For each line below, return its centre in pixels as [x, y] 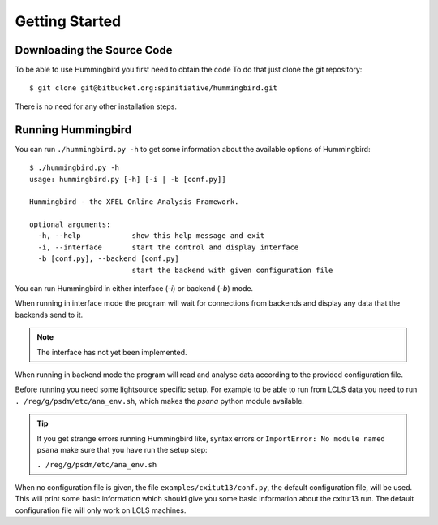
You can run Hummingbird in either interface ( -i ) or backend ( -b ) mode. [134, 289]
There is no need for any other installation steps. [96, 106]
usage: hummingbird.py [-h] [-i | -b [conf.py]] [128, 179]
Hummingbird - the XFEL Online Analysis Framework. [134, 202]
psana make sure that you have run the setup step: [122, 449]
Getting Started [68, 21]
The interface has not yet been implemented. [112, 352]
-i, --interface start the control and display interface [168, 247]
